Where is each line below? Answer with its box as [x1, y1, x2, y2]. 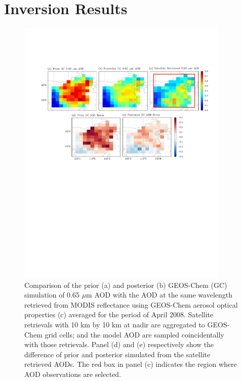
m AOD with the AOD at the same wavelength [86, 289, 233, 300]
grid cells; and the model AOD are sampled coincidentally [45, 329, 224, 340]
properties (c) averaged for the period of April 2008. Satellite [24, 309, 214, 320]
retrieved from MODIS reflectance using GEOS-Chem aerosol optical [24, 299, 238, 310]
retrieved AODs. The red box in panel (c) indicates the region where [24, 359, 237, 369]
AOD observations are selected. [24, 369, 122, 379]
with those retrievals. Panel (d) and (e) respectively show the [24, 339, 214, 350]
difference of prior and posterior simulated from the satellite [24, 349, 211, 359]
